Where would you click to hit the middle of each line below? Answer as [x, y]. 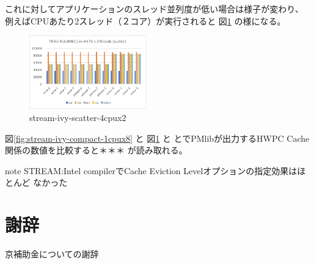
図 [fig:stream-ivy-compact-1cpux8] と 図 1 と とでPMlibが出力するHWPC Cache [157, 138]
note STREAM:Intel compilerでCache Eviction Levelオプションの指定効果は [151, 170]
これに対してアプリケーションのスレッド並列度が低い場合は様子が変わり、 [154, 9]
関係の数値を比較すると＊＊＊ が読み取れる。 [96, 150]
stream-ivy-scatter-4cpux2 [78, 118]
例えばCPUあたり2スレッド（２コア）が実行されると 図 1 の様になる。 [145, 20]
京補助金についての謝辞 [52, 254]
